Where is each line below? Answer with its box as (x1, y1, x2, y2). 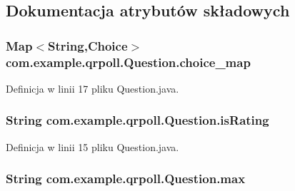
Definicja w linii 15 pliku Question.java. (6, 139, 179, 154)
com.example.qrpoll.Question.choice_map (6, 53, 251, 71)
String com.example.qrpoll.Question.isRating (6, 111, 269, 129)
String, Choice (48, 36, 128, 54)
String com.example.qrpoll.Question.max (6, 170, 246, 187)
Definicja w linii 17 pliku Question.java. (6, 81, 179, 95)
